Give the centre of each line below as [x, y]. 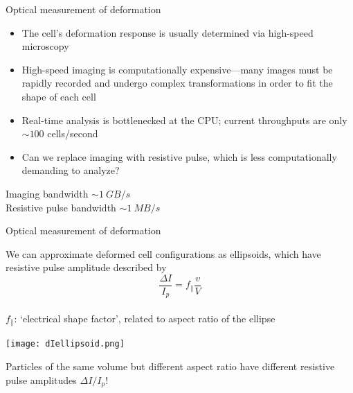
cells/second [73, 133]
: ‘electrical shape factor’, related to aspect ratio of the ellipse [145, 318]
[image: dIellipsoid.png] [65, 344]
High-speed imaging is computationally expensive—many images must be [177, 69]
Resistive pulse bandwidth [61, 207]
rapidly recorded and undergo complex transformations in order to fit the [177, 83]
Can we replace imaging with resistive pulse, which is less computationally [179, 156]
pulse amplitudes [41, 379]
